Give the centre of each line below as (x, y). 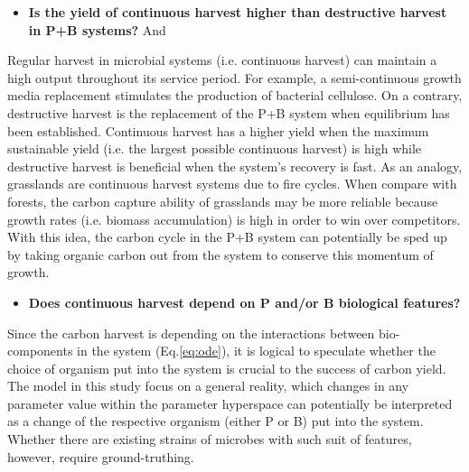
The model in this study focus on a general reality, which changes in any (208, 386)
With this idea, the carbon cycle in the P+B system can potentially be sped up (227, 237)
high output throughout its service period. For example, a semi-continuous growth (234, 77)
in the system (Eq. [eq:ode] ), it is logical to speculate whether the (256, 351)
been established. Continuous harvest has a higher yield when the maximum (218, 130)
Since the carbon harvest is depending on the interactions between (191, 333)
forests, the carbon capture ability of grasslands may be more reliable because (223, 201)
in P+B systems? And (97, 29)
